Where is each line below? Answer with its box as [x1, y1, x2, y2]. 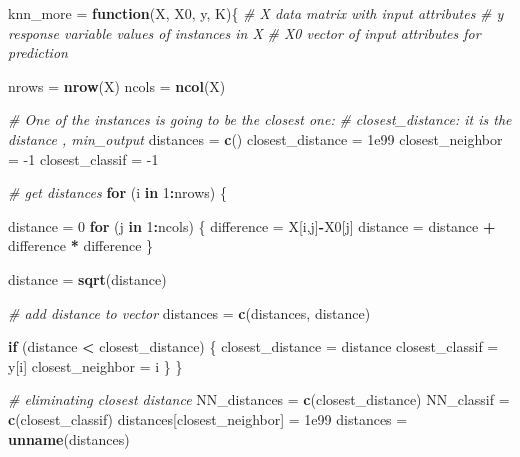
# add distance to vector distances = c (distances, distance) [8, 302, 371, 323]
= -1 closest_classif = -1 [8, 148, 159, 169]
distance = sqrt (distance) [8, 268, 167, 289]
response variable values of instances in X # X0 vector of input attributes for [8, 22, 481, 43]
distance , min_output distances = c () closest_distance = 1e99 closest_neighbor [8, 128, 503, 149]
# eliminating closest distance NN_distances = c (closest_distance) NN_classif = [8, 389, 510, 410]
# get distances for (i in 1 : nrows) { [8, 182, 227, 203]
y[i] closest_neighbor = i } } [8, 355, 183, 376]
